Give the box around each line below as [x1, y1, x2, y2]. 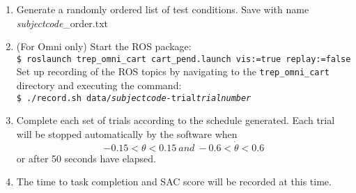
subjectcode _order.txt [16, 15, 109, 30]
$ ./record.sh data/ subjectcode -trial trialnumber [16, 93, 251, 103]
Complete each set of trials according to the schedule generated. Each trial [16, 113, 335, 128]
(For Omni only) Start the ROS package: [16, 39, 192, 54]
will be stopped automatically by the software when [16, 126, 238, 141]
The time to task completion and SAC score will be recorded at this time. [16, 174, 332, 189]
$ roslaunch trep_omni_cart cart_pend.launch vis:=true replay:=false [16, 54, 351, 64]
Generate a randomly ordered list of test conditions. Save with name [16, 2, 309, 16]
